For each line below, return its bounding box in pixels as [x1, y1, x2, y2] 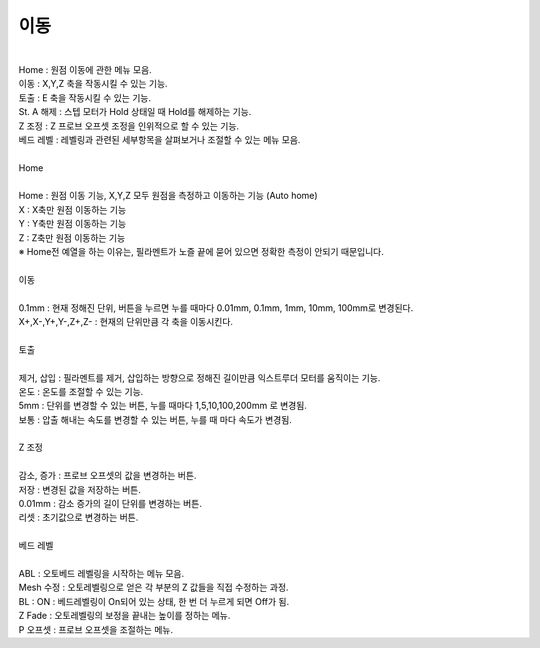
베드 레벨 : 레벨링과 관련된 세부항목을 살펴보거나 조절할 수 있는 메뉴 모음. [18, 133, 301, 145]
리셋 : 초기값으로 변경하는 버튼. [18, 511, 139, 524]
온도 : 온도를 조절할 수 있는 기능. [18, 385, 144, 397]
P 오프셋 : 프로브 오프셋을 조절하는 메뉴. [18, 623, 174, 635]
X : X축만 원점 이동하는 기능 [18, 203, 127, 215]
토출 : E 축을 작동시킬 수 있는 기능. [18, 91, 152, 104]
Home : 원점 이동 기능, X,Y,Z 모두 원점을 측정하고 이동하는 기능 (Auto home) [18, 190, 319, 202]
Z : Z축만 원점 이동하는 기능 [18, 231, 126, 244]
